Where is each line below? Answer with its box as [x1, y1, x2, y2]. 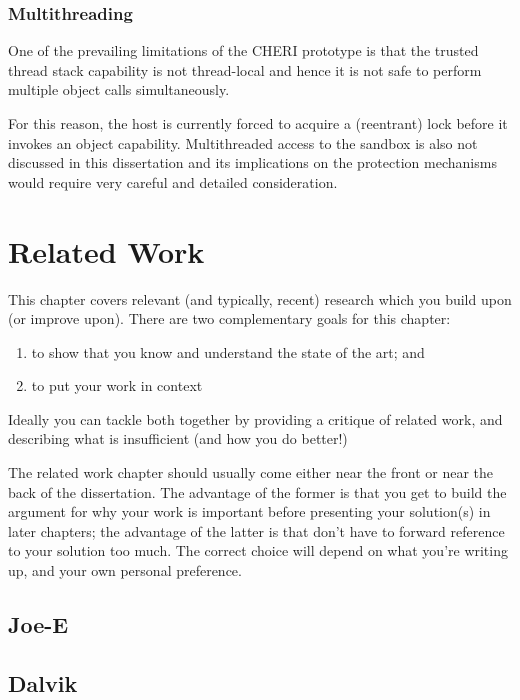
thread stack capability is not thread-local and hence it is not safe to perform [8, 59, 482, 80]
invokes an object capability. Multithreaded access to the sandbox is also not [8, 132, 478, 153]
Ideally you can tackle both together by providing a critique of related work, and [8, 408, 503, 429]
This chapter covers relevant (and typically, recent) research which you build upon [8, 288, 512, 309]
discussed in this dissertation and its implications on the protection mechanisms [8, 152, 497, 173]
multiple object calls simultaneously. [8, 79, 230, 100]
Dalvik [8, 667, 78, 698]
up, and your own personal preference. [8, 560, 242, 581]
